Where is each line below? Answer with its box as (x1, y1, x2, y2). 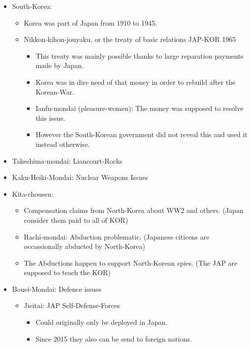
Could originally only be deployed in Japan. (35, 317, 168, 327)
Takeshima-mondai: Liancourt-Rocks (12, 155, 123, 166)
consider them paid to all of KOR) (24, 214, 128, 225)
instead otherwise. (35, 139, 90, 149)
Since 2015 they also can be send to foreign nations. (35, 333, 192, 344)
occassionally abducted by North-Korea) (24, 241, 146, 251)
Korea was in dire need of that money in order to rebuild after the (35, 76, 236, 87)
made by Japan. (35, 60, 84, 70)
